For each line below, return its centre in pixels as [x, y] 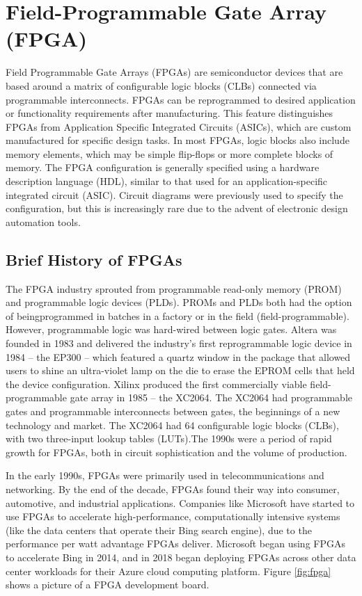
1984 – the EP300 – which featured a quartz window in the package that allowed [178, 356]
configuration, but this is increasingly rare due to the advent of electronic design [177, 208]
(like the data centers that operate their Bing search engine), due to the [159, 530]
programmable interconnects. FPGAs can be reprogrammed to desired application [181, 99]
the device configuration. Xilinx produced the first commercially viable [156, 384]
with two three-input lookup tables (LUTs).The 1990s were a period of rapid [169, 438]
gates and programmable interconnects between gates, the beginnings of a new [173, 411]
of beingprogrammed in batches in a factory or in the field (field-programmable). [178, 315]
